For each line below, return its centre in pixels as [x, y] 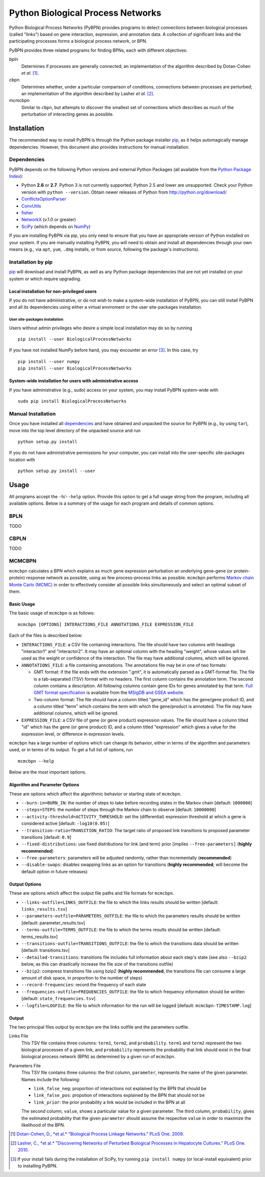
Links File [19, 1036]
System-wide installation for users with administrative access [74, 381]
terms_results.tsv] [40, 937]
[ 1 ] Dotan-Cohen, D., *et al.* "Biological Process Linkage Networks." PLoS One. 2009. [97, 1134]
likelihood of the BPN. [43, 1125]
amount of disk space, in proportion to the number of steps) [82, 977]
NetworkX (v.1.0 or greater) [49, 220]
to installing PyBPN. [38, 1166]
